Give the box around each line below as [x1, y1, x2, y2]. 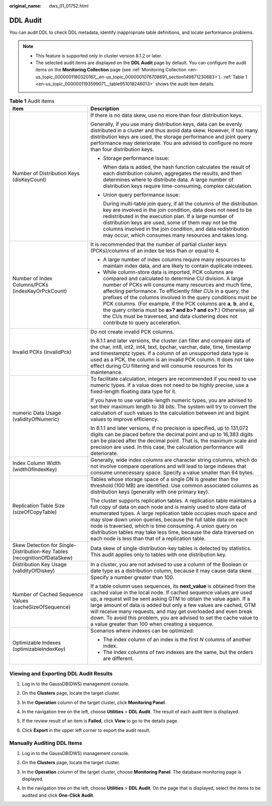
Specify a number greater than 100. [90, 574, 174, 581]
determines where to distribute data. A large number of [103, 176, 234, 183]
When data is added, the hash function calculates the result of [103, 164, 251, 171]
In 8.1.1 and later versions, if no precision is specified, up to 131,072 [90, 425, 249, 432]
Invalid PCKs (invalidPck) [12, 348, 72, 356]
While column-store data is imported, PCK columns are [103, 269, 234, 276]
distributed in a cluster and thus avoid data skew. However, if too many [90, 127, 258, 134]
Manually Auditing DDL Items [9, 740, 83, 747]
